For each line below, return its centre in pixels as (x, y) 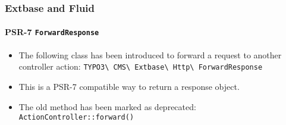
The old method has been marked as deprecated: (107, 106)
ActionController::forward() (76, 118)
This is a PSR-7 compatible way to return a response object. (129, 86)
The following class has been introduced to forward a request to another (150, 54)
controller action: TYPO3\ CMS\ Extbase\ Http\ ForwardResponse (141, 66)
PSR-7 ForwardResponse (52, 32)
